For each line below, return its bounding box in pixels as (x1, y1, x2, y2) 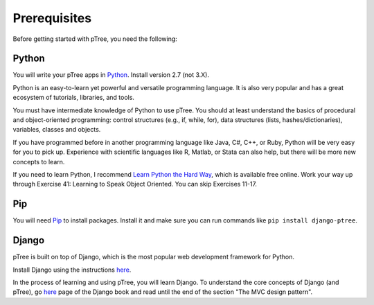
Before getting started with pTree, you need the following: (12, 35, 178, 43)
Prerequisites (12, 10, 92, 26)
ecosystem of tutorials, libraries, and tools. (12, 94, 135, 102)
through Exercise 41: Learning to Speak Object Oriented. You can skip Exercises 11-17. (12, 180, 258, 189)
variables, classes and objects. (12, 125, 101, 134)
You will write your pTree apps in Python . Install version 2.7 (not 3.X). (12, 71, 210, 79)
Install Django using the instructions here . (12, 265, 132, 274)
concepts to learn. (12, 157, 65, 166)
